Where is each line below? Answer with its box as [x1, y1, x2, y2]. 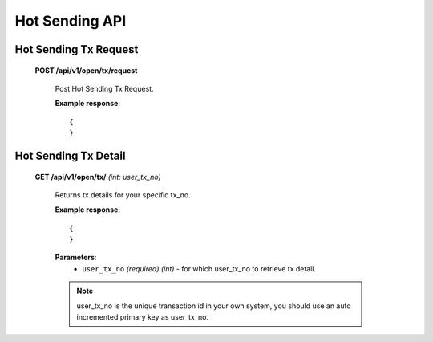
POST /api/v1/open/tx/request [34, 65, 138, 75]
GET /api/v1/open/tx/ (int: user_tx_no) [34, 172, 162, 181]
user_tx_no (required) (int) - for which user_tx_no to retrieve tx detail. [82, 263, 317, 273]
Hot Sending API [14, 12, 127, 30]
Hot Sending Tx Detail [14, 149, 126, 162]
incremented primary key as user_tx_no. [76, 312, 208, 322]
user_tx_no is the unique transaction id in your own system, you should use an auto [76, 301, 352, 311]
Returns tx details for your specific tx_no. [55, 189, 192, 200]
